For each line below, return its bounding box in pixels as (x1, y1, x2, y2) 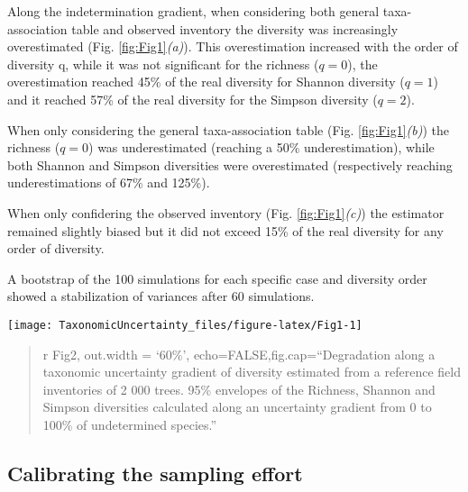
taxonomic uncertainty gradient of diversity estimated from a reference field (42, 362, 461, 381)
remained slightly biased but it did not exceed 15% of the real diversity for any (7, 221, 444, 240)
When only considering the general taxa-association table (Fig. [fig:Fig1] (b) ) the (7, 120, 449, 139)
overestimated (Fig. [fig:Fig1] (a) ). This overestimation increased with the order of (7, 37, 458, 56)
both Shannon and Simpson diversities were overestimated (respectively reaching (7, 155, 453, 174)
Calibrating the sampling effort (7, 459, 303, 487)
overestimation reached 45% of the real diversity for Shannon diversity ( (7, 72, 405, 91)
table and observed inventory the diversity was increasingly (71, 19, 399, 38)
